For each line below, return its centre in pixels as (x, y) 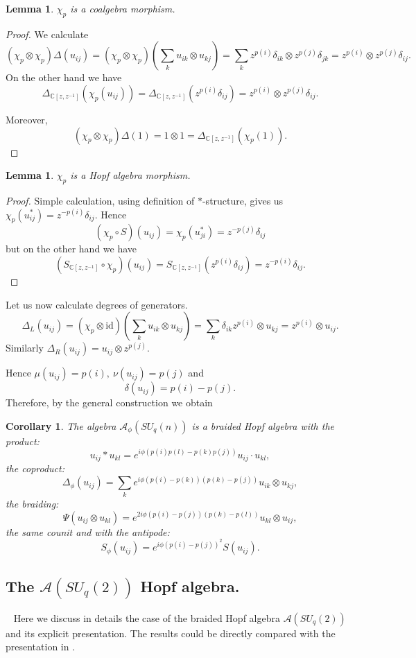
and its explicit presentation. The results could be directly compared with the (171, 633)
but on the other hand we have (71, 249)
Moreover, (27, 119)
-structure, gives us (243, 200)
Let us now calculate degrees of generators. (97, 304)
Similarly (25, 348)
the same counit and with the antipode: (88, 531)
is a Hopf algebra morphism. (130, 175)
